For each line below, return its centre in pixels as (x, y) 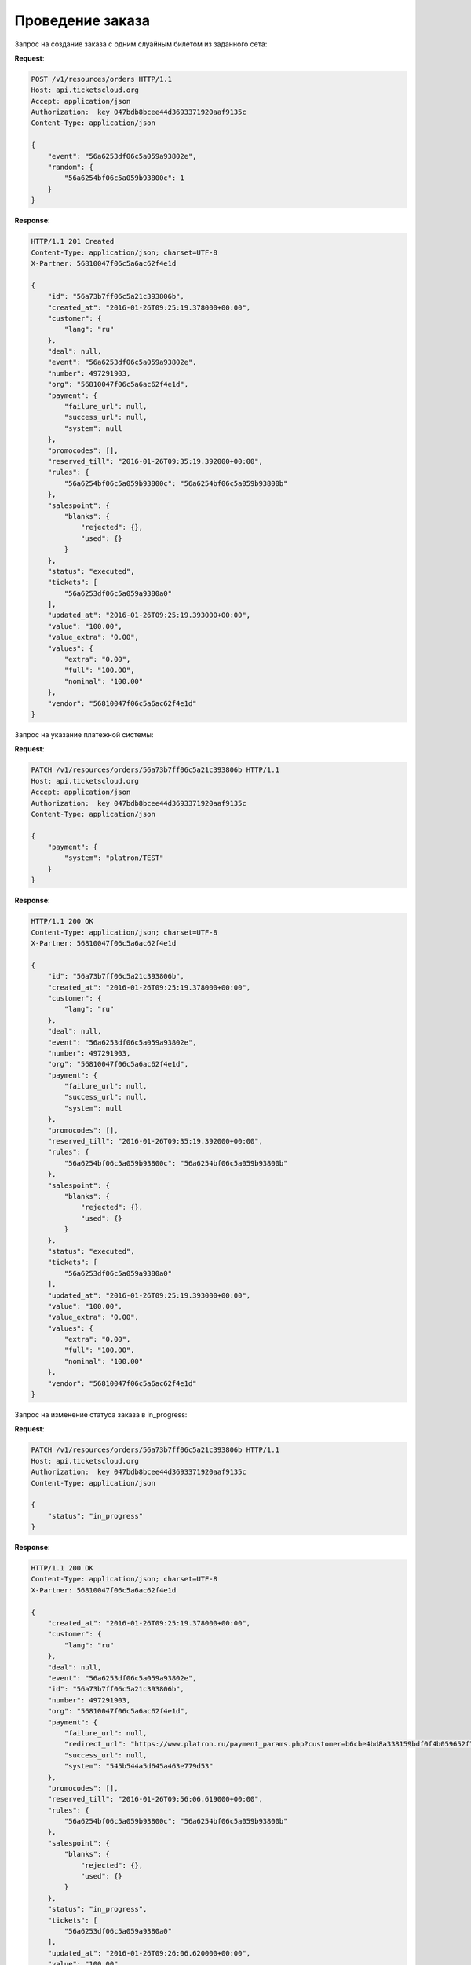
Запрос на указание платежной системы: (84, 734)
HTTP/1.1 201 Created (73, 241)
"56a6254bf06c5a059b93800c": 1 (124, 178)
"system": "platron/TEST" (114, 858)
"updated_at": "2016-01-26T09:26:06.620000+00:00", (149, 1953)
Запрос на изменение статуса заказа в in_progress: (101, 1414)
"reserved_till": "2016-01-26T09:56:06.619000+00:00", (155, 1799)
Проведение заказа (82, 20)
